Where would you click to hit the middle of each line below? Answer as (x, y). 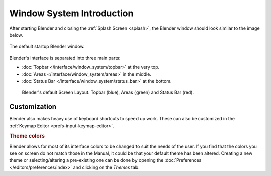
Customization (33, 107)
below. (16, 35)
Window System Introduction (72, 13)
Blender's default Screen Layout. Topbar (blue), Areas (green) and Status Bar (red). (108, 92)
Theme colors (27, 136)
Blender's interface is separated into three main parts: (65, 58)
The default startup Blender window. (47, 46)
